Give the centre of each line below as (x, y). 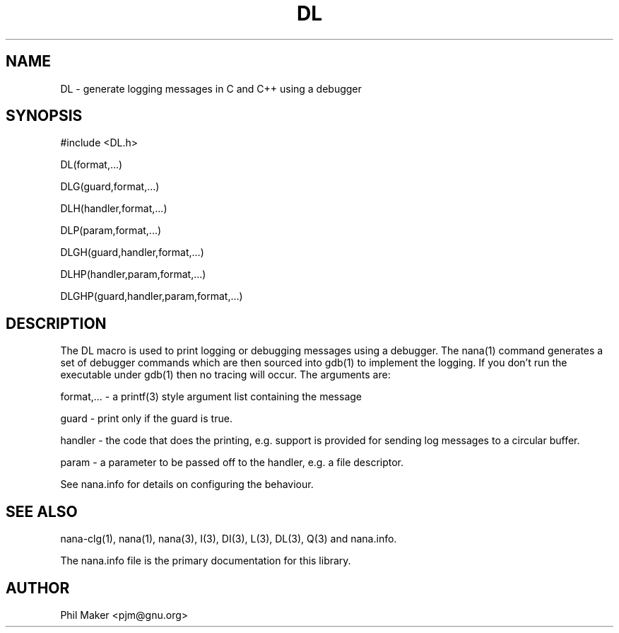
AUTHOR (38, 588)
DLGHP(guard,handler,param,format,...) (152, 296)
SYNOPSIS (44, 116)
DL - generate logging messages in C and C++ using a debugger (211, 88)
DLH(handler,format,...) (114, 209)
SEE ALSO (42, 511)
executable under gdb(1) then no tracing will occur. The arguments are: (225, 375)
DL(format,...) (92, 165)
